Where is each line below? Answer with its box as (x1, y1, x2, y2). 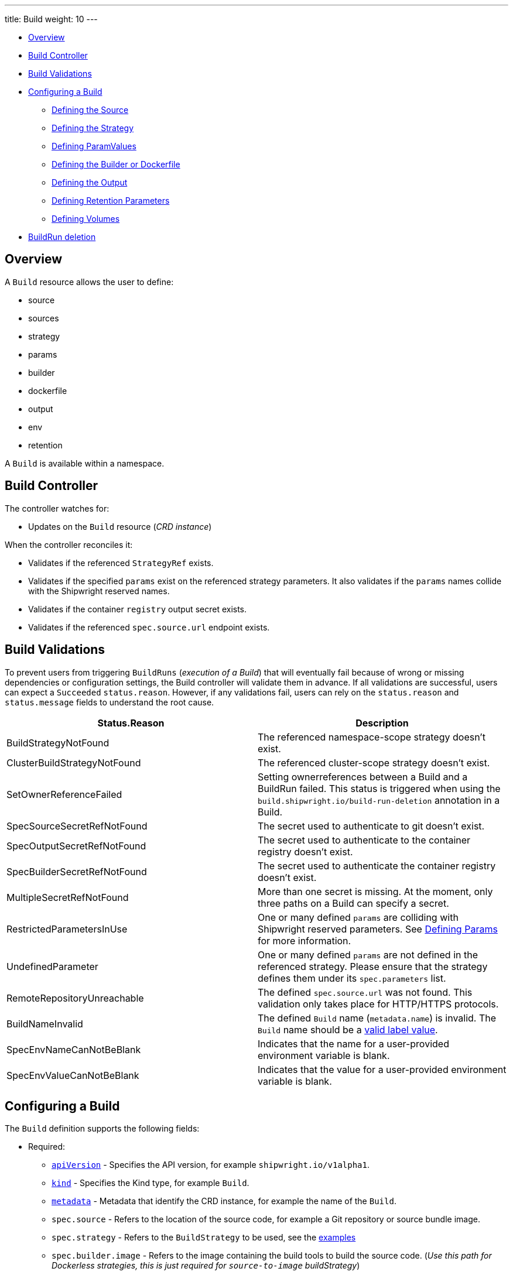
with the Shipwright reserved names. (28, 585, 170, 596)
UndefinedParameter (6, 960, 98, 972)
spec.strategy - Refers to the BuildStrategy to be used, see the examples (52, 1232, 356, 1243)
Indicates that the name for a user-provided (258, 1037, 449, 1050)
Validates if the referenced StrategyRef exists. (28, 557, 214, 568)
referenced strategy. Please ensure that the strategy (258, 960, 488, 972)
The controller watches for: (5, 503, 110, 513)
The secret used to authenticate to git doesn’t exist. (258, 820, 485, 832)
